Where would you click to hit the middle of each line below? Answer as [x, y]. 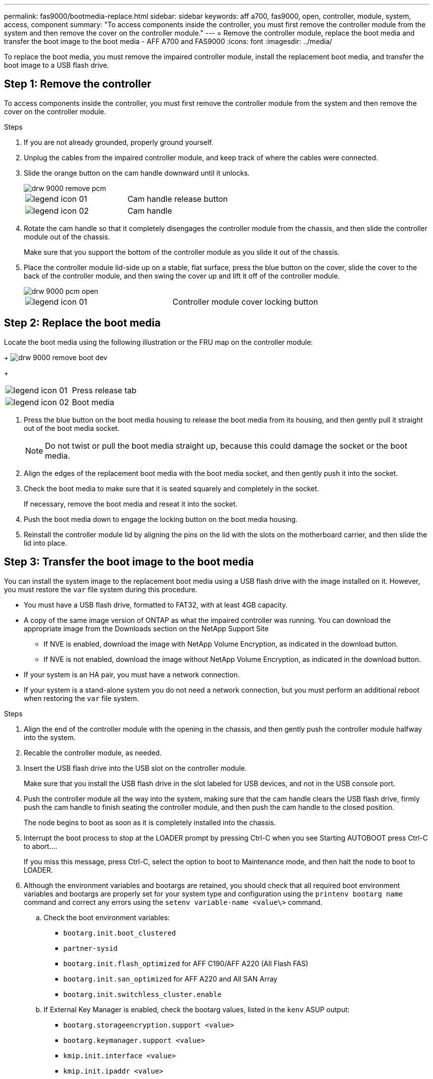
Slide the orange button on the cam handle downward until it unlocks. [137, 173]
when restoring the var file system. [81, 698]
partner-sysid [90, 948]
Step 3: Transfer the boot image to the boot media [129, 562]
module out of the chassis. [67, 236]
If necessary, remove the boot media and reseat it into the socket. [131, 504]
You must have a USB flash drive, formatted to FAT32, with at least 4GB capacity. [156, 605]
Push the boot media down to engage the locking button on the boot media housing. [161, 519]
